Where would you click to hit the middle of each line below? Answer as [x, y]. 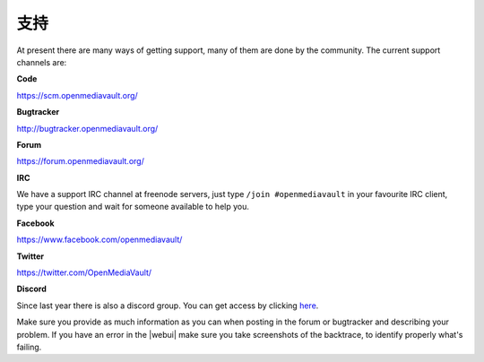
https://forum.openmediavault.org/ [81, 161]
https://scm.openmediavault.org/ [77, 95]
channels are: [42, 62]
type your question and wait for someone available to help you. [133, 207]
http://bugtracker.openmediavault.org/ [87, 128]
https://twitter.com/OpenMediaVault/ [84, 272]
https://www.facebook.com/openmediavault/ [99, 240]
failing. [29, 347]
